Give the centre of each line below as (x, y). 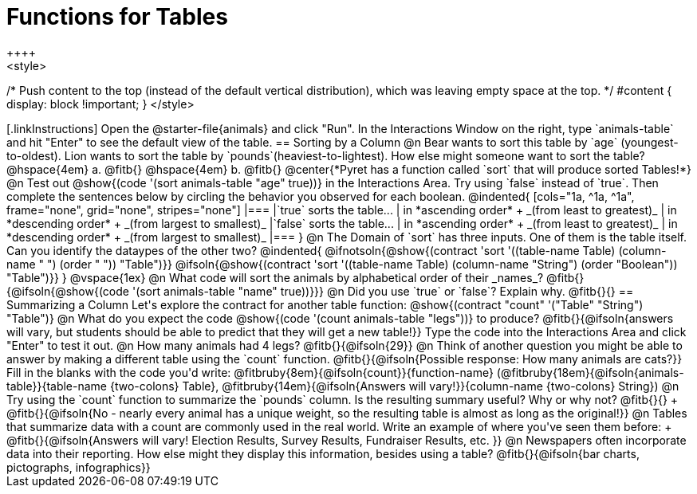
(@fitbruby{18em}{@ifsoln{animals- (590, 372)
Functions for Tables (117, 17)
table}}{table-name (57, 386)
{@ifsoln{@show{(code (68, 291)
